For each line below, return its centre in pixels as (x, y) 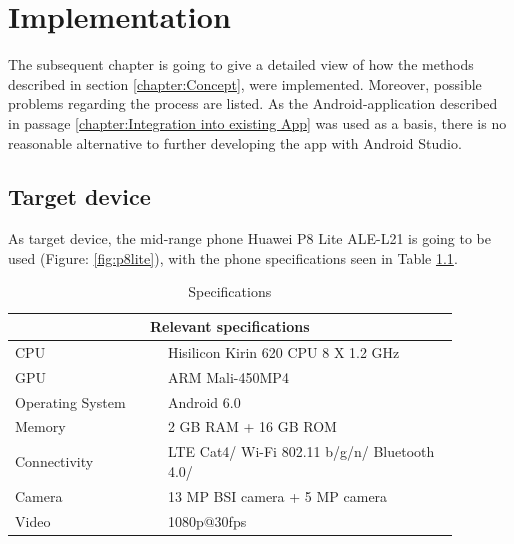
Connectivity (54, 461)
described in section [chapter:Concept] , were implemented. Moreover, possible (245, 83)
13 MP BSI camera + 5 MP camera (277, 495)
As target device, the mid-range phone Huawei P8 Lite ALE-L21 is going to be (249, 238)
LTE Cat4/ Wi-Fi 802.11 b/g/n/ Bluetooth (301, 451)
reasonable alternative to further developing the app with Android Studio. (235, 142)
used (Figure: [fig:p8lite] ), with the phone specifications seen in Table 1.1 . (233, 257)
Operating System (70, 401)
